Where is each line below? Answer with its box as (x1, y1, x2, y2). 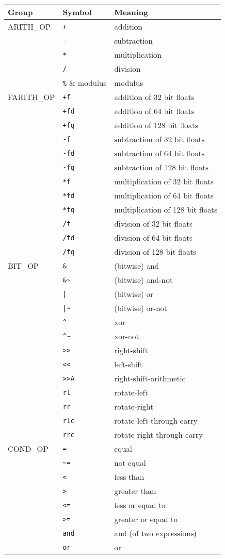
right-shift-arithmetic (114, 373, 186, 384)
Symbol (63, 6, 92, 17)
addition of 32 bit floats (114, 91, 194, 102)
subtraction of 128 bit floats (114, 162, 209, 173)
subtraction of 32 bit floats (114, 133, 205, 145)
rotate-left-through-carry (114, 415, 198, 426)
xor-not (114, 330, 139, 342)
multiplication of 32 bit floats (114, 176, 214, 187)
